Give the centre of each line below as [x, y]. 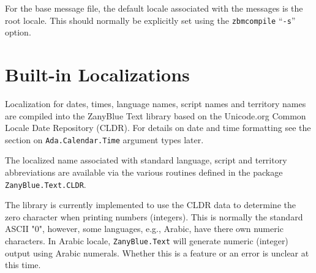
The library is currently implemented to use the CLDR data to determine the [150, 205]
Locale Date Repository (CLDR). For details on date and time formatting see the [158, 128]
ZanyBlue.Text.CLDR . [46, 184]
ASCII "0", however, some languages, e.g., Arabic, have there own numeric [144, 229]
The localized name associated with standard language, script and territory [146, 160]
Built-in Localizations [97, 74]
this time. [23, 265]
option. [18, 32]
